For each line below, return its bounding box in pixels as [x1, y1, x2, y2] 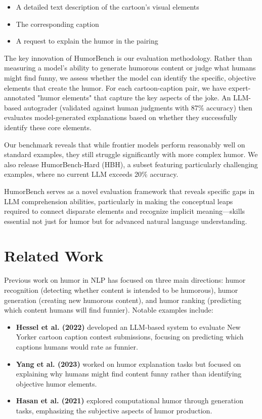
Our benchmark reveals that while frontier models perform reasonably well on [4, 139, 245, 149]
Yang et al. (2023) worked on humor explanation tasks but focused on [16, 358, 241, 369]
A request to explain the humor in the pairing [16, 35, 158, 46]
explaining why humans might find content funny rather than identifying [16, 368, 242, 379]
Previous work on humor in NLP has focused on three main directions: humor [4, 275, 246, 285]
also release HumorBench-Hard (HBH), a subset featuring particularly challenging [4, 159, 258, 169]
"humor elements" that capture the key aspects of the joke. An [37, 92, 231, 103]
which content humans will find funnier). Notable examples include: [4, 304, 213, 315]
